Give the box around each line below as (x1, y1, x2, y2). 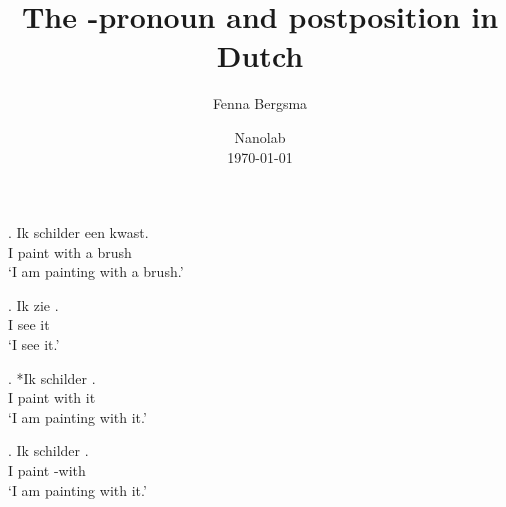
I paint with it (8, 387, 96, 408)
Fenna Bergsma (212, 93, 308, 114)
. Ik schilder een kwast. (8, 222, 149, 243)
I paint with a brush (8, 241, 132, 262)
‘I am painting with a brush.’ (8, 261, 184, 282)
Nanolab (234, 126, 286, 147)
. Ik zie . (8, 294, 59, 315)
